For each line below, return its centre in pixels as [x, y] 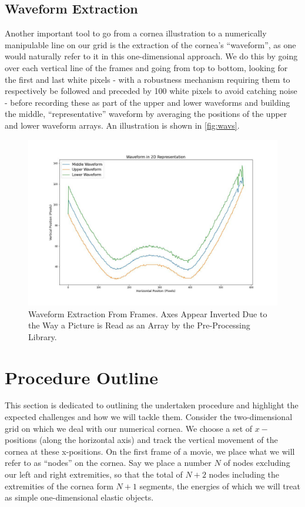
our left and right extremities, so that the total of [94, 474]
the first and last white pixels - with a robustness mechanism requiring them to [148, 79]
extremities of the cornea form [59, 486]
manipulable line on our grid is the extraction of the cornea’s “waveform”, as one [150, 44]
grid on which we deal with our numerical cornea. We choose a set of [129, 428]
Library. [43, 336]
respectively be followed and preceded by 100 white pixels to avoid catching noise [151, 91]
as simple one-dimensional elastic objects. [79, 497]
